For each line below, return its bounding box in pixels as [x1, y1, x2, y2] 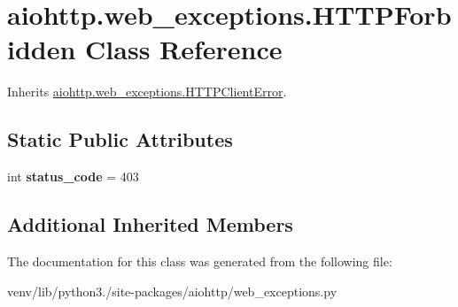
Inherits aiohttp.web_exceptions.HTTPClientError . [7, 82, 287, 101]
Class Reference [85, 31, 283, 67]
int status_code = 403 [7, 167, 139, 186]
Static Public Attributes [7, 126, 233, 153]
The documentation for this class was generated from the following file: [7, 251, 392, 270]
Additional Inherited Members [7, 211, 293, 238]
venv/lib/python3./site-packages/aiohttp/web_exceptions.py [7, 281, 338, 300]
